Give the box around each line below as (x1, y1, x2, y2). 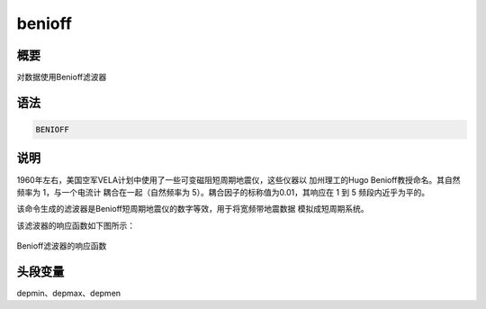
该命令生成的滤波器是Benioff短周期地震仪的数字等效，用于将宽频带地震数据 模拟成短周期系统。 (16, 204, 369, 214)
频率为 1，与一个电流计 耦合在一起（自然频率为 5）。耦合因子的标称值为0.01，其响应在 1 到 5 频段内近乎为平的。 (16, 186, 430, 197)
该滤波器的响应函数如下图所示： (16, 220, 135, 231)
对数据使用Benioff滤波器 (16, 72, 107, 83)
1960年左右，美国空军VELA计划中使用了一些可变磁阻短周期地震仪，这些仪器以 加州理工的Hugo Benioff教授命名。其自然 (16, 174, 461, 185)
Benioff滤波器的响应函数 (16, 241, 107, 251)
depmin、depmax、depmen (16, 288, 121, 299)
